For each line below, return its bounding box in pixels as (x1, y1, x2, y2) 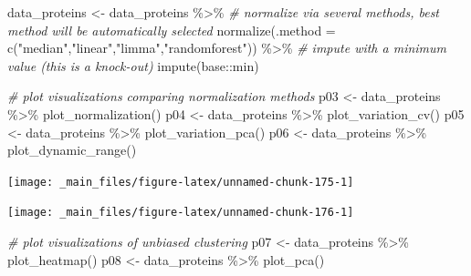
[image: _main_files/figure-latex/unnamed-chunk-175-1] (7, 175, 354, 189)
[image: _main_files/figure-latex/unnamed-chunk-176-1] (7, 206, 354, 220)
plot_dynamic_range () (7, 140, 137, 159)
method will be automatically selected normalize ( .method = (7, 20, 336, 39)
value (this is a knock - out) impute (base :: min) (7, 56, 259, 75)
